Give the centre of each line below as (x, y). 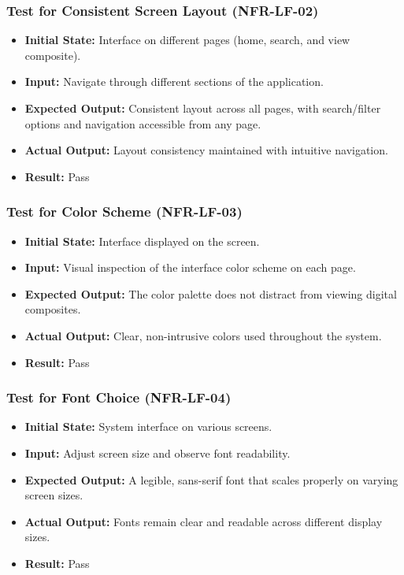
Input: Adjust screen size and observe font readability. (158, 453)
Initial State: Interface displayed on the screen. (142, 241)
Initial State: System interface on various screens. (148, 427)
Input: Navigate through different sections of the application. (174, 82)
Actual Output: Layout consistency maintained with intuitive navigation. (206, 150)
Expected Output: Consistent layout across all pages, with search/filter (203, 108)
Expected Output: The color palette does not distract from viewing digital (211, 293)
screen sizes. (54, 495)
